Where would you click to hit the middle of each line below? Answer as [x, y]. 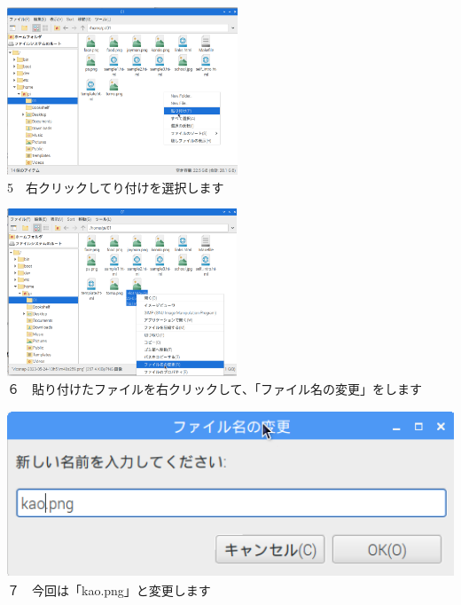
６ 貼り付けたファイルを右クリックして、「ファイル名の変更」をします [215, 388]
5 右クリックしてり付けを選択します [116, 187]
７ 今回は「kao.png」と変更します [109, 589]
